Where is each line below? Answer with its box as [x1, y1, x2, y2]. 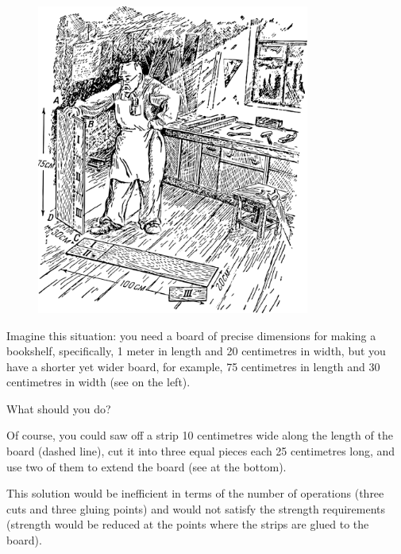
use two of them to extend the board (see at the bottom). [6, 458, 287, 475]
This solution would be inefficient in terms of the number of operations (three [6, 485, 384, 502]
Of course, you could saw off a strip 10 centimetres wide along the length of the [6, 427, 393, 444]
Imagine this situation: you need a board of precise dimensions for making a [6, 327, 376, 343]
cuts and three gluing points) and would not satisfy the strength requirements [6, 500, 386, 517]
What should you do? [6, 400, 111, 416]
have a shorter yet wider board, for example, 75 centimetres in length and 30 [6, 358, 380, 374]
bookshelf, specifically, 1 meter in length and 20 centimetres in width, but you [6, 343, 386, 359]
